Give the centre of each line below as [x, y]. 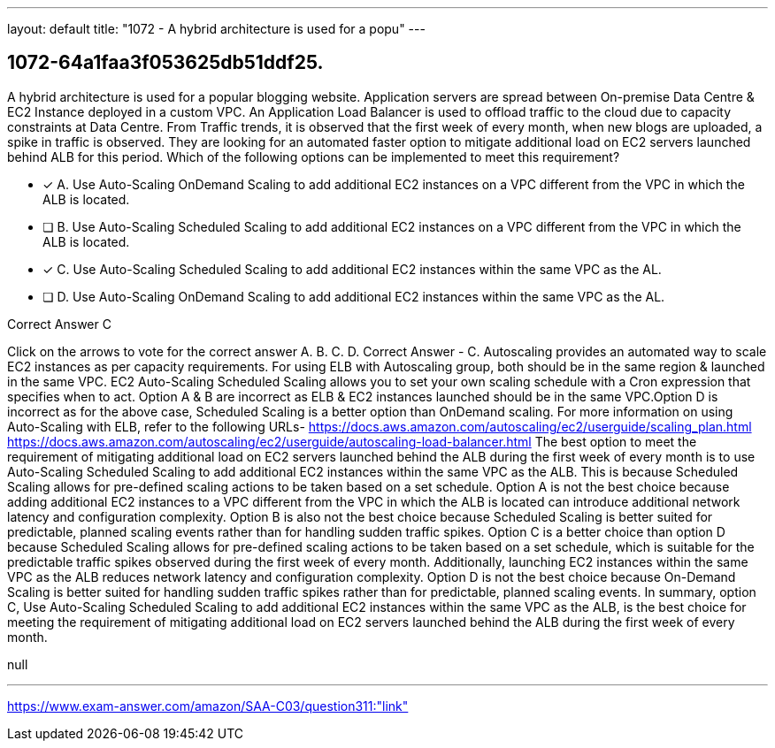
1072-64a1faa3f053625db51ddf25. [165, 63]
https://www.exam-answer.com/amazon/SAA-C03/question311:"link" [208, 706]
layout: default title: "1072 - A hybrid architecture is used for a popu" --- [216, 29]
